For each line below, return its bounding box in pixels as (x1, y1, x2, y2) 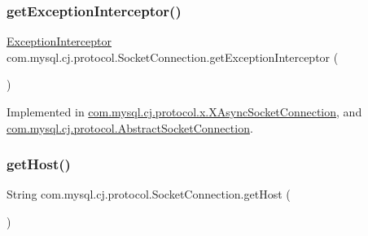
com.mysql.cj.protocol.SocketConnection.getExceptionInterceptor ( (7, 48, 339, 65)
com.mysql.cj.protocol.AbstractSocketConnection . (7, 119, 253, 136)
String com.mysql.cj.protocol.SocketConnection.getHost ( (7, 186, 291, 203)
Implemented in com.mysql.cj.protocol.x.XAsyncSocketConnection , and (7, 103, 362, 120)
